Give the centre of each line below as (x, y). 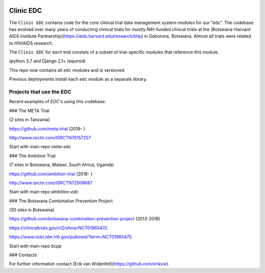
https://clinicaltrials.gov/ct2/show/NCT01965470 (58, 228)
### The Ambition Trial (32, 156)
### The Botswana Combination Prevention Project (61, 201)
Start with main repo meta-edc (40, 147)
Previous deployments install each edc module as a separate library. (78, 79)
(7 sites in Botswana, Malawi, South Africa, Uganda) (62, 165)
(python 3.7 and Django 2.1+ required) (47, 61)
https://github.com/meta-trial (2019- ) (47, 129)
